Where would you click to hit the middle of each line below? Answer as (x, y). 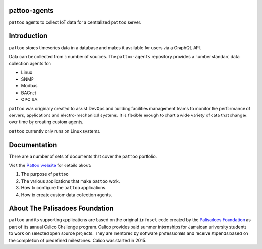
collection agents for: (30, 64)
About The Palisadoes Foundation (61, 208)
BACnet (29, 93)
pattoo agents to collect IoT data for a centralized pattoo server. (75, 22)
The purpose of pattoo (45, 174)
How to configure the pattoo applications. (64, 188)
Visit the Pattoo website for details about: (50, 166)
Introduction (28, 36)
